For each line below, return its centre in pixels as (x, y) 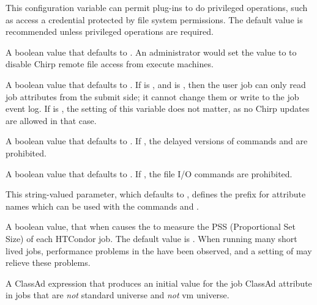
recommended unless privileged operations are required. (110, 31)
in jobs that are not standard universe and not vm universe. (117, 295)
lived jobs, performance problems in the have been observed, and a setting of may (159, 250)
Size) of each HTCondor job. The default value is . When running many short (151, 238)
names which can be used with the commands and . (102, 206)
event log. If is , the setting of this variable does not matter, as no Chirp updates (158, 108)
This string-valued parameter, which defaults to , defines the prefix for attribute (156, 194)
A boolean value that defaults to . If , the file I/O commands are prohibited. (149, 173)
